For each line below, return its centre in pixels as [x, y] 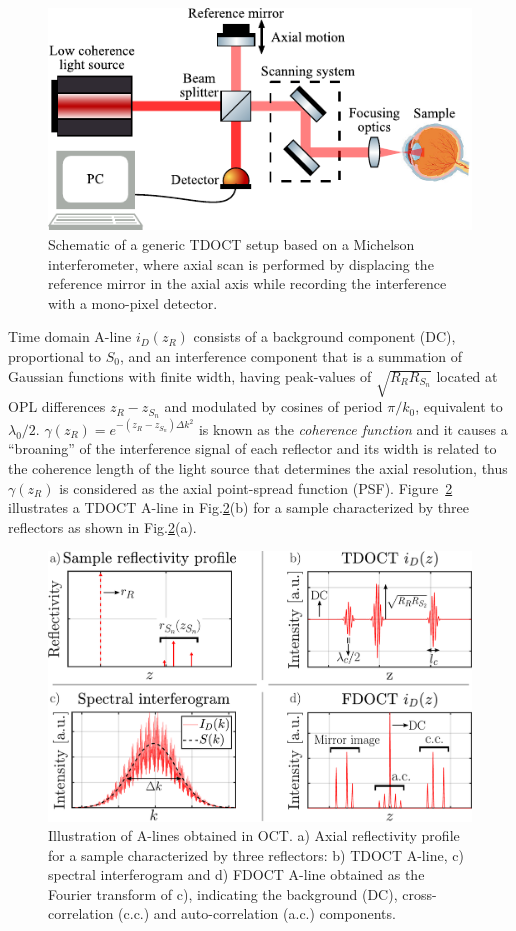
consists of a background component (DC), [324, 336]
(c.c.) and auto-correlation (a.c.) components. [257, 913]
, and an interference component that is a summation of [291, 356]
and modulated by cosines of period [273, 406]
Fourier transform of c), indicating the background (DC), [223, 893]
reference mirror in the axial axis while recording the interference [247, 283]
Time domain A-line [70, 336]
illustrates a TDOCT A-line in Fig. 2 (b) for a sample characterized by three [238, 507]
